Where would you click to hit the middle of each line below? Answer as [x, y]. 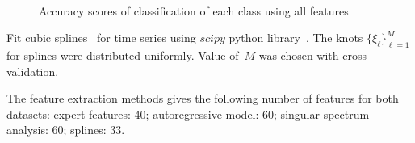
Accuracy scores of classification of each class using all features [194, 10]
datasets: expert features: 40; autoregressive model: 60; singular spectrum [188, 114]
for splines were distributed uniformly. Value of [123, 55]
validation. [33, 71]
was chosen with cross [313, 55]
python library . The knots [296, 38]
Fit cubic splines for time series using [101, 38]
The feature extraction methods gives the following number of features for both [203, 98]
